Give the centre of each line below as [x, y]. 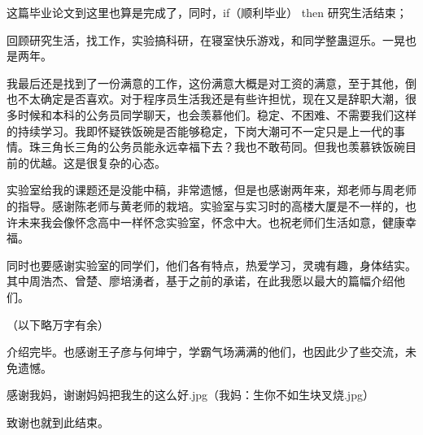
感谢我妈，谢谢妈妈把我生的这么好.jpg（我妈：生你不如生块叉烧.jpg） [190, 395]
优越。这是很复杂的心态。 [97, 162]
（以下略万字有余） [58, 324]
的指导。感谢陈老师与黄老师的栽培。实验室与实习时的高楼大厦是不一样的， [206, 205]
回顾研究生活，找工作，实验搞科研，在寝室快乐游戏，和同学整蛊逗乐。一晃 [206, 39]
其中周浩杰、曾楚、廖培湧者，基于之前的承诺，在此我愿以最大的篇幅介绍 [200, 281]
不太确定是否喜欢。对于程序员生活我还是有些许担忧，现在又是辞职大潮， [211, 99]
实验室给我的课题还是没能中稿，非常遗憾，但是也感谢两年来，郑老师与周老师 [211, 190]
